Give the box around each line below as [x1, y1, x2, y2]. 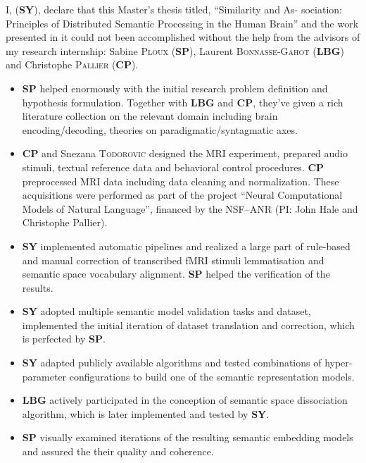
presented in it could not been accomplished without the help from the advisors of [6, 30, 360, 44]
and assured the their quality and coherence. [22, 444, 214, 459]
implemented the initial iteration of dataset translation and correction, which [22, 317, 355, 332]
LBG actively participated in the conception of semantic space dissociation [22, 393, 348, 407]
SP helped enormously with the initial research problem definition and [22, 80, 328, 95]
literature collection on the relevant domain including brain [22, 109, 278, 123]
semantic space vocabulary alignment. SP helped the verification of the [22, 266, 330, 281]
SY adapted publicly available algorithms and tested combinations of [22, 355, 322, 370]
